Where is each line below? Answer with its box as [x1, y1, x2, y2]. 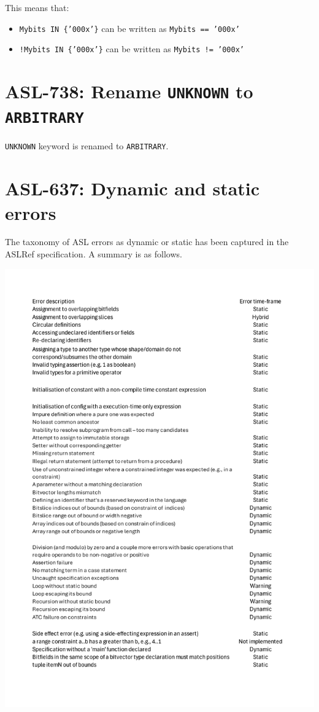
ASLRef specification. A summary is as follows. [5, 248, 182, 260]
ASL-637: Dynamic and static [5, 176, 260, 201]
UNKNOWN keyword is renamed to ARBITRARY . [5, 139, 169, 152]
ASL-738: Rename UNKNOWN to [5, 79, 253, 104]
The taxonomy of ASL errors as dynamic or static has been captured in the [5, 235, 289, 248]
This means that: [5, 1, 69, 14]
